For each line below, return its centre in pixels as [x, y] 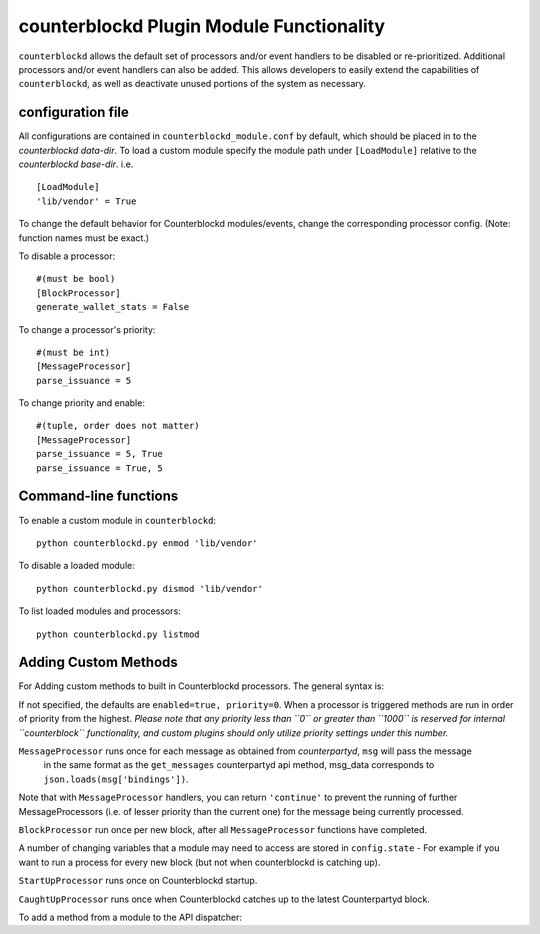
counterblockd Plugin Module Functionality [201, 26]
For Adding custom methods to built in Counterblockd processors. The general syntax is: [201, 686]
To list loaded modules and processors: [100, 611]
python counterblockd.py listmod [118, 634]
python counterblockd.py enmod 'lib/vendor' [147, 543]
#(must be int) [73, 352]
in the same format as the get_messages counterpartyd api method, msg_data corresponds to [239, 765]
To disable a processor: [66, 256]
